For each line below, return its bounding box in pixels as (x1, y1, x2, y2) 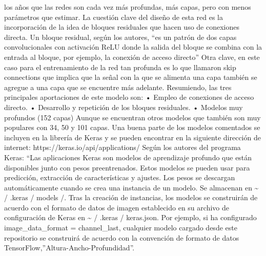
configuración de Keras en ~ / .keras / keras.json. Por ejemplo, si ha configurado (4, 212, 257, 223)
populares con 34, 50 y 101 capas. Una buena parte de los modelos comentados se (4, 122, 260, 133)
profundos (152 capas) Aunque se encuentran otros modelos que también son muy (4, 112, 261, 122)
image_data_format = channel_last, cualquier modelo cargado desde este (4, 222, 237, 233)
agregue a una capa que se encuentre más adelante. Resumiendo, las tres (4, 81, 232, 92)
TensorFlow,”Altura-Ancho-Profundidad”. (4, 242, 135, 253)
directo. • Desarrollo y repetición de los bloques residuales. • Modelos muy (4, 101, 243, 112)
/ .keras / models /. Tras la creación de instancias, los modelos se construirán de (4, 192, 258, 203)
